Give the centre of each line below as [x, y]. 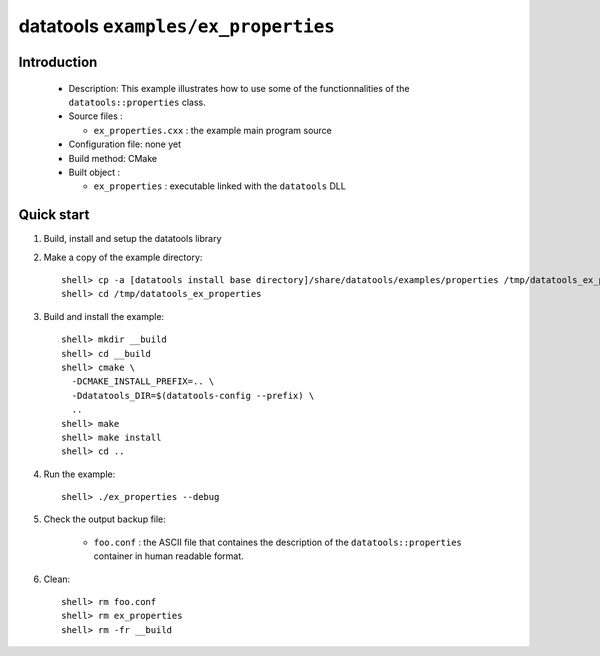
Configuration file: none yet [125, 144]
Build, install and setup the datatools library [132, 239]
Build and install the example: [104, 316]
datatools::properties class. [137, 102]
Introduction [58, 61]
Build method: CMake [113, 158]
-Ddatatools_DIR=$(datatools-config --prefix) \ [193, 395]
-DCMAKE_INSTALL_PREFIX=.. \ [143, 381]
